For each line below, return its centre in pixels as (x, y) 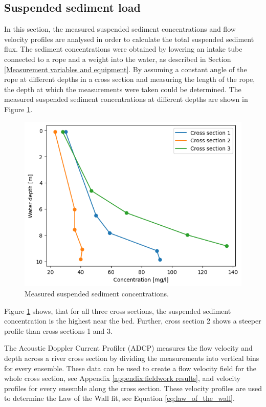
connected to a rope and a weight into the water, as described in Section (118, 59)
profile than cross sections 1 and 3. (58, 330)
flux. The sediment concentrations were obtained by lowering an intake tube (123, 49)
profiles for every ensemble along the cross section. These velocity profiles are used (133, 388)
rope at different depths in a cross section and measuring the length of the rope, (130, 79)
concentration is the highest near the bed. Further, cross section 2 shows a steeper (133, 321)
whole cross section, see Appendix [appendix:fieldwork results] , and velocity (122, 378)
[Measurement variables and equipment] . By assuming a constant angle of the (126, 69)
